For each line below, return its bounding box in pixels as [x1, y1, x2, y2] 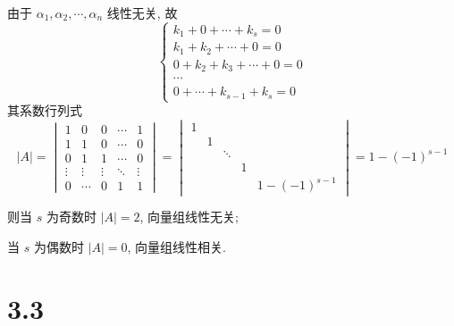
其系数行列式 [7, 101, 82, 120]
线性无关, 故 [106, 4, 178, 21]
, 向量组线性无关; [139, 207, 239, 226]
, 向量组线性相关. [127, 238, 226, 256]
